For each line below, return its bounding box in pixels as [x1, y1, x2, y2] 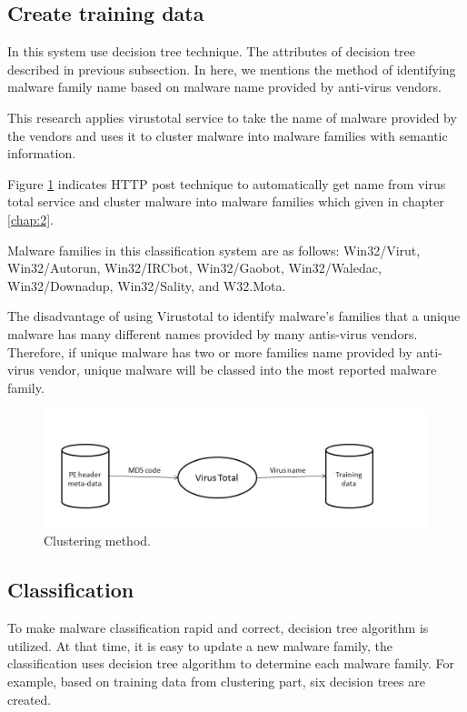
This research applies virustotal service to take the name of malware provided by [7, 107, 457, 126]
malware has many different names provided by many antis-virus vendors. [7, 324, 418, 343]
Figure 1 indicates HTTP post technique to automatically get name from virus [7, 174, 446, 193]
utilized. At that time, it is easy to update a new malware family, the [7, 636, 393, 655]
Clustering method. [44, 531, 151, 550]
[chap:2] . [7, 209, 54, 228]
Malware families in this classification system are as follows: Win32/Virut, [7, 240, 421, 259]
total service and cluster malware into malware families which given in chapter [7, 192, 444, 211]
